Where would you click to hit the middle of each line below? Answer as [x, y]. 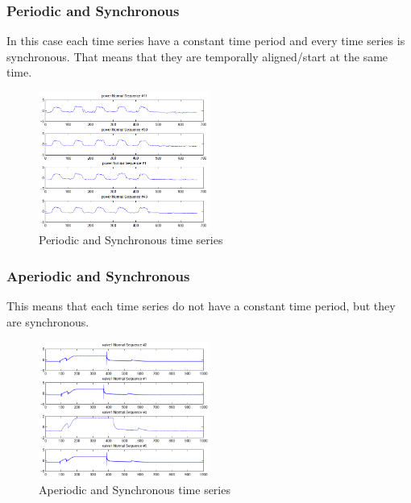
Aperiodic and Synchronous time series [135, 490]
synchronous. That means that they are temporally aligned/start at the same [197, 56]
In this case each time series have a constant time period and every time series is [206, 41]
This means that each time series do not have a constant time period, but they [201, 306]
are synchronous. [48, 321]
